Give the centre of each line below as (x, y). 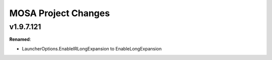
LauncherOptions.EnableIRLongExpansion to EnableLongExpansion (92, 48)
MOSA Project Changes (60, 13)
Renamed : (20, 39)
